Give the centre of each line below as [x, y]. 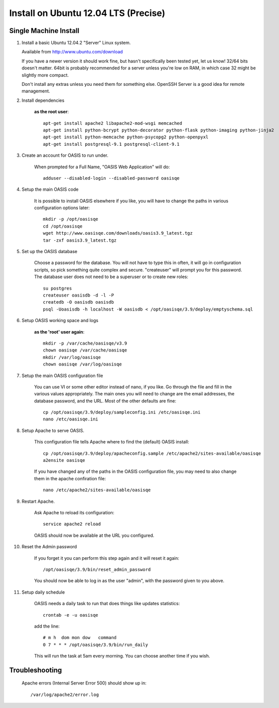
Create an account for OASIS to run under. [65, 155]
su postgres [58, 288]
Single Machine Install [44, 31]
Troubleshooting [36, 670]
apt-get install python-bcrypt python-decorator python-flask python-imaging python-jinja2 [158, 130]
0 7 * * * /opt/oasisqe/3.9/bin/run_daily [96, 645]
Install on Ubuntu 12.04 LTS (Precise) [87, 13]
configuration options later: [62, 208]
